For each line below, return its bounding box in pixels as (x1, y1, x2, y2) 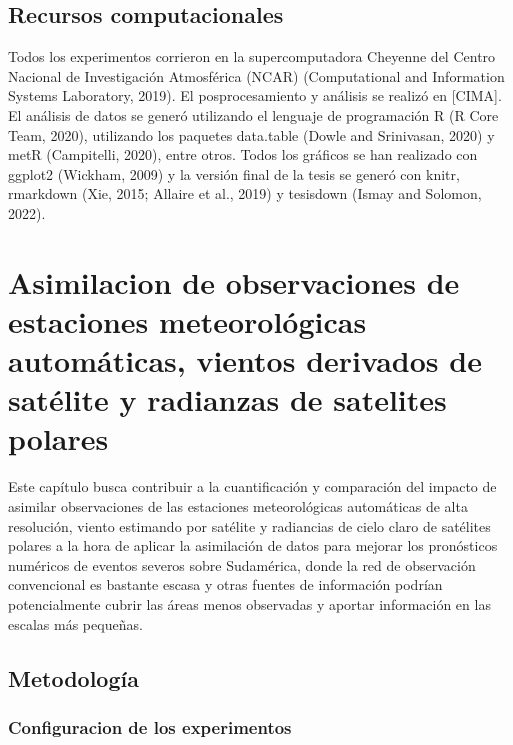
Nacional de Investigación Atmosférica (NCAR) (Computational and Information (8, 65, 505, 86)
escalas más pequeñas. (8, 613, 143, 634)
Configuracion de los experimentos (8, 714, 292, 739)
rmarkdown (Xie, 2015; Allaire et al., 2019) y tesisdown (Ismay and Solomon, (8, 183, 482, 204)
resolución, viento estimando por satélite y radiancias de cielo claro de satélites (8, 515, 491, 536)
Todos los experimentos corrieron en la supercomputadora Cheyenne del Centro (8, 46, 496, 67)
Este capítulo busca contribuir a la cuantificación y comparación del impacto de (8, 476, 497, 497)
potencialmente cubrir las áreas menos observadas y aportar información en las (8, 593, 491, 614)
